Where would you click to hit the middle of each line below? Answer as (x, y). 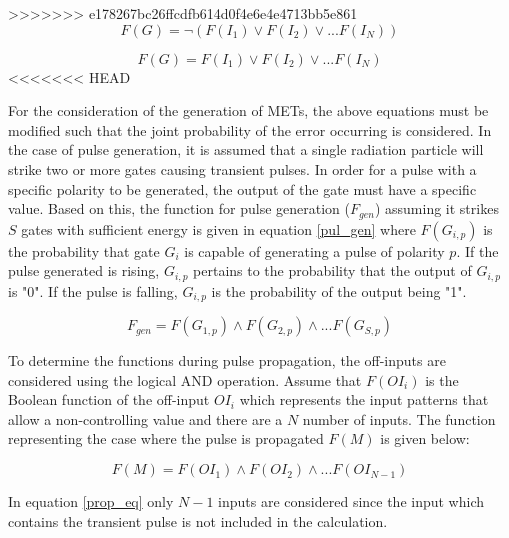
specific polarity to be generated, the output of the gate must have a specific (242, 188)
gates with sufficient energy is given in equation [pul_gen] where (218, 228)
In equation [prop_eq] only (91, 501)
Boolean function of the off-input (109, 399)
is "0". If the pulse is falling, (93, 290)
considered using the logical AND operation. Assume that (185, 379)
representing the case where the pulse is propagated (166, 438)
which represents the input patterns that (364, 399)
